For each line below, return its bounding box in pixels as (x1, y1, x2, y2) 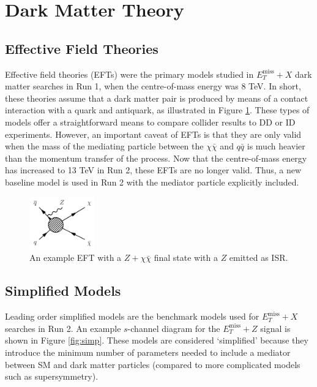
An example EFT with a (29, 251, 122, 264)
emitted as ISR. (229, 251, 288, 264)
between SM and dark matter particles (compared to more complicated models (5, 358, 300, 370)
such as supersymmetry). (5, 370, 99, 383)
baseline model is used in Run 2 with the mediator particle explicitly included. (5, 175, 299, 188)
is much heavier (247, 140, 305, 152)
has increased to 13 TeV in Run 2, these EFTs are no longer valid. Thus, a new (5, 163, 302, 176)
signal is (260, 321, 291, 334)
